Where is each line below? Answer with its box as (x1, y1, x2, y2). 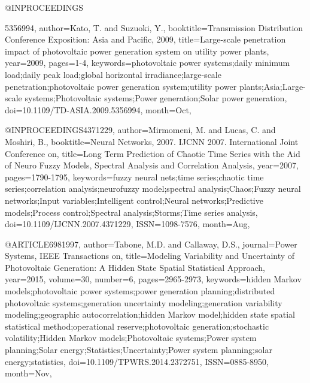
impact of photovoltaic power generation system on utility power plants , (5, 44, 269, 57)
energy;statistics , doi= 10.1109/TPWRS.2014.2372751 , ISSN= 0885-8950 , (5, 355, 269, 367)
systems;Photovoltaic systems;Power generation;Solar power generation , (25, 92, 287, 104)
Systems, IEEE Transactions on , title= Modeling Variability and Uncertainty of (5, 249, 295, 262)
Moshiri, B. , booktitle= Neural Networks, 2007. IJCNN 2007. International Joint (5, 135, 299, 147)
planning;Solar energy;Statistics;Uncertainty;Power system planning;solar (5, 343, 272, 356)
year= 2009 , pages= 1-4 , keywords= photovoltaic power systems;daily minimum (5, 56, 290, 69)
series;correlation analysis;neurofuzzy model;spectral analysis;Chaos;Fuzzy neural (5, 182, 301, 195)
